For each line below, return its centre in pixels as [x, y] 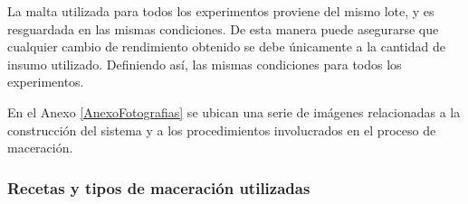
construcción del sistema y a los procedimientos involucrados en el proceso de [222, 130]
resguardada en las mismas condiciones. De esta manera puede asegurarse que [223, 28]
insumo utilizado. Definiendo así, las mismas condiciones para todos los [205, 64]
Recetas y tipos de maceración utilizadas [159, 187]
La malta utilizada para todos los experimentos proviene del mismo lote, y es [221, 11]
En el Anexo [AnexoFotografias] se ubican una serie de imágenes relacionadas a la [234, 111]
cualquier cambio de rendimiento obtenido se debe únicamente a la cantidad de [226, 46]
